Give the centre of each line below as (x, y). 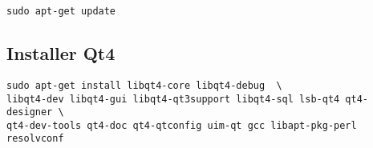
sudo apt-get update (61, 11)
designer (30, 112)
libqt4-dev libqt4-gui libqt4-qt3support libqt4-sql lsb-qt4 (173, 99)
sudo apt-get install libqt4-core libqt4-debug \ (144, 85)
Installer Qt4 (61, 53)
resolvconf (35, 139)
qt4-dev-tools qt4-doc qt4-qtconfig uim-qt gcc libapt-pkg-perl (182, 125)
